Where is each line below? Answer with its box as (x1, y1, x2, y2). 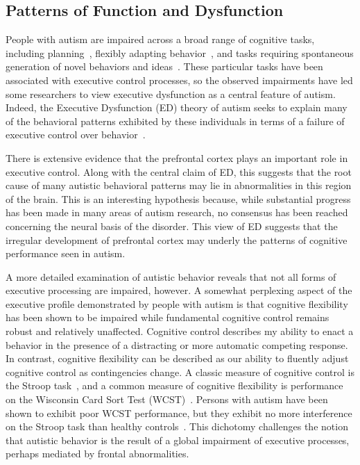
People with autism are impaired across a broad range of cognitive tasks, (6, 32, 315, 47)
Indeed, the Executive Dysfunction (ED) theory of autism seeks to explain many (6, 100, 348, 115)
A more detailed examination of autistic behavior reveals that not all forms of (6, 269, 336, 284)
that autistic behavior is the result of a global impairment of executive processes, (6, 432, 350, 447)
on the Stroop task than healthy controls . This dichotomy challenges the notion (6, 419, 348, 434)
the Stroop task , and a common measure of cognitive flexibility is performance (6, 378, 343, 393)
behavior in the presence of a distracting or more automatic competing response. (6, 337, 348, 352)
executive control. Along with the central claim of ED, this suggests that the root (6, 164, 352, 179)
